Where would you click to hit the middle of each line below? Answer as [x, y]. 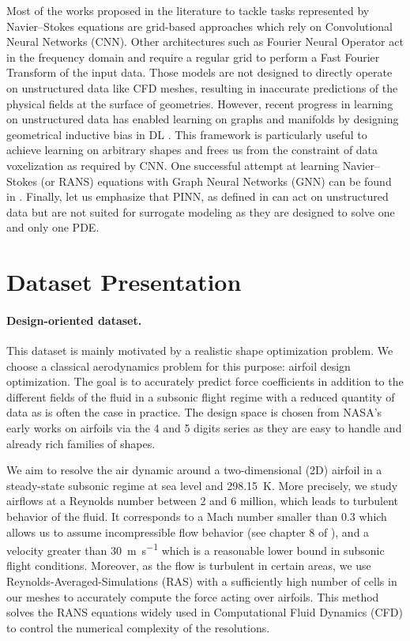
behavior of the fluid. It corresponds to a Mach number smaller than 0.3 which [197, 517]
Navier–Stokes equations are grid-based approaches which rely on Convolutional [199, 26]
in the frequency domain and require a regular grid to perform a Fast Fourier [193, 57]
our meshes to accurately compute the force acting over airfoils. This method [193, 596]
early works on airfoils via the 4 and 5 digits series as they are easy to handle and [204, 428]
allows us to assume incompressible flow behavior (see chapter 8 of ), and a [188, 532]
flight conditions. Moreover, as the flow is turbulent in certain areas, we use [189, 566]
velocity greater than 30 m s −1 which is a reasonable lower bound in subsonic [196, 549]
